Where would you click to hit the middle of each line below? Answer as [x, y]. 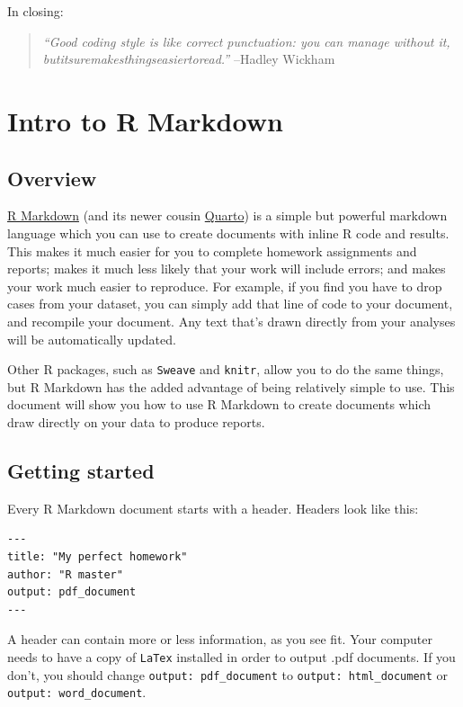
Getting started [81, 470]
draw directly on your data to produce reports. [136, 421]
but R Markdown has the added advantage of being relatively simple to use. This [231, 386]
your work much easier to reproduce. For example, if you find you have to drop [225, 286]
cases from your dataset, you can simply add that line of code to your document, [230, 304]
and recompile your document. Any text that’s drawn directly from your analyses [231, 321]
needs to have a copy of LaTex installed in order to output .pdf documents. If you [231, 656]
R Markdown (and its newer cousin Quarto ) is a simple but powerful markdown [227, 215]
